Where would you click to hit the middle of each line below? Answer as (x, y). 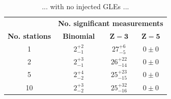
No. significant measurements (111, 23)
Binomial (79, 35)
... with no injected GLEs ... (85, 6)
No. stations (29, 35)
